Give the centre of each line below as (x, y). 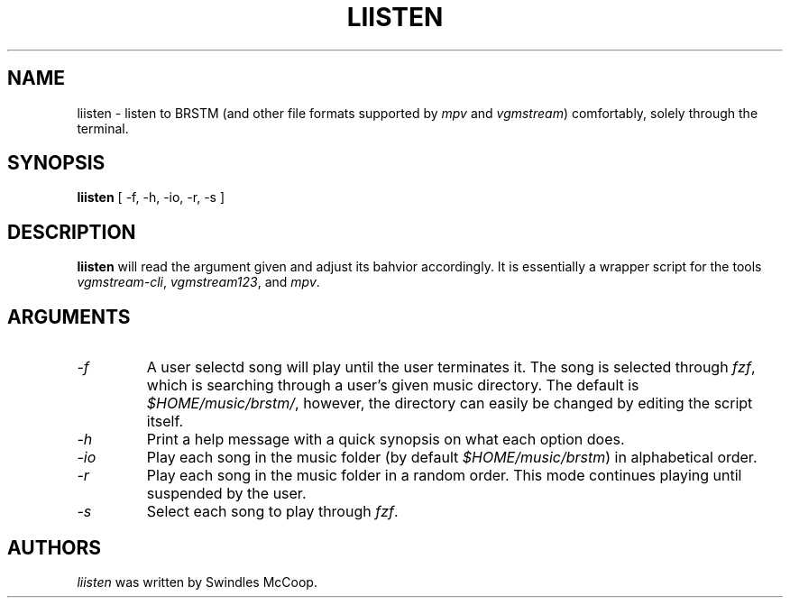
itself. (165, 422)
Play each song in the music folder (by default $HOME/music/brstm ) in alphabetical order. (452, 458)
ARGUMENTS (69, 316)
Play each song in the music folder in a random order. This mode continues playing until (444, 476)
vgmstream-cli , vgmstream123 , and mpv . (198, 282)
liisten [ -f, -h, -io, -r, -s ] (151, 197)
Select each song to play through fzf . (272, 512)
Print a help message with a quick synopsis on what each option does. (386, 440)
